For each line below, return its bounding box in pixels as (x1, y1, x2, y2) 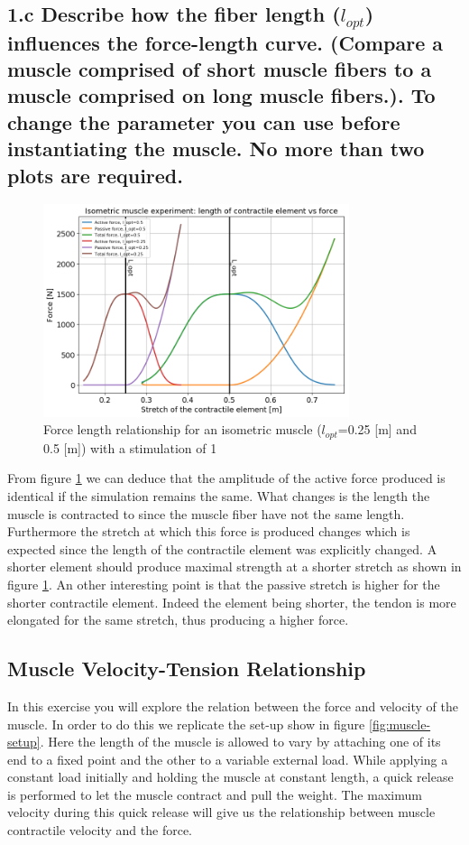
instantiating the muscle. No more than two (7, 135, 425, 162)
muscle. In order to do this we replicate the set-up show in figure (7, 714, 365, 733)
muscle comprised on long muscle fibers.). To (7, 81, 436, 109)
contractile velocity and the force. (7, 821, 193, 840)
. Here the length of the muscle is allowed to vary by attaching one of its (40, 732, 441, 751)
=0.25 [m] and (337, 420, 417, 439)
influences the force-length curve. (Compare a (7, 28, 444, 56)
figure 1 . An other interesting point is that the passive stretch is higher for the (7, 574, 440, 593)
